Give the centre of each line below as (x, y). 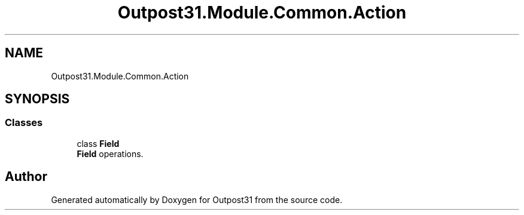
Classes (24, 123)
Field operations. (110, 153)
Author (26, 177)
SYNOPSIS (37, 99)
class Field (98, 143)
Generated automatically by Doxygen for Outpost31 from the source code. (197, 199)
